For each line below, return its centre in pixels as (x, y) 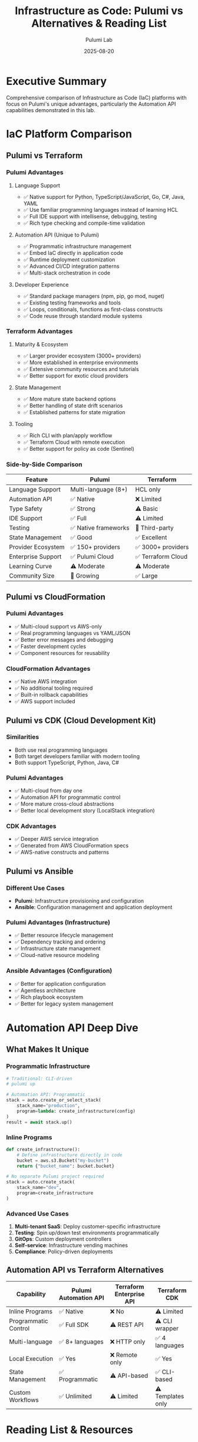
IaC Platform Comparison (69, 134)
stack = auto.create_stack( (41, 1182)
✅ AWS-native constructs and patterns (62, 852)
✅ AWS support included (45, 702)
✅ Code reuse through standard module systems (83, 316)
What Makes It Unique (48, 1049)
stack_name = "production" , (49, 1106)
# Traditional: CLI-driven (39, 1079)
